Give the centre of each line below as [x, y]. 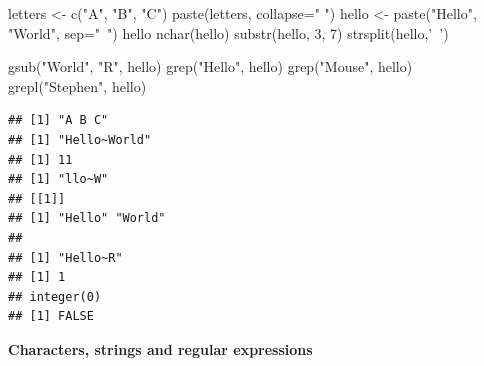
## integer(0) [55, 296]
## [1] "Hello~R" [65, 257]
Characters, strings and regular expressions [160, 348]
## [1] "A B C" [58, 120]
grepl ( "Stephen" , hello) [77, 85]
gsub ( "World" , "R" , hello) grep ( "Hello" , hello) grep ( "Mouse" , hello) [210, 66]
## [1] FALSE [51, 316]
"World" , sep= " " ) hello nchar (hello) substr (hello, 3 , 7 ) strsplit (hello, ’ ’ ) [228, 32]
